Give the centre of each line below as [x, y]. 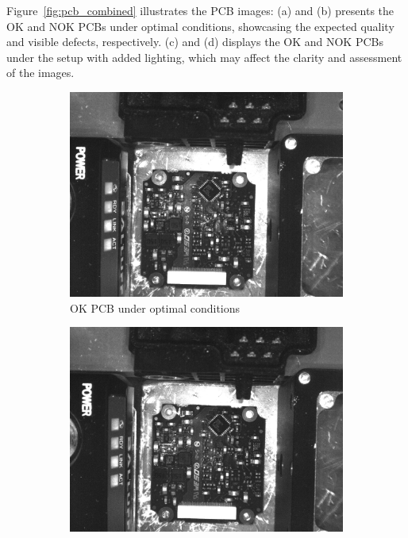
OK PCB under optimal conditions [155, 307]
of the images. [40, 73]
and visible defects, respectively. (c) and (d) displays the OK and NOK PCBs [195, 42]
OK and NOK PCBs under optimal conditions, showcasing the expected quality [200, 26]
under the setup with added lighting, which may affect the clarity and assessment [204, 57]
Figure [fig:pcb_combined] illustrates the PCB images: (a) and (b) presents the [200, 10]
